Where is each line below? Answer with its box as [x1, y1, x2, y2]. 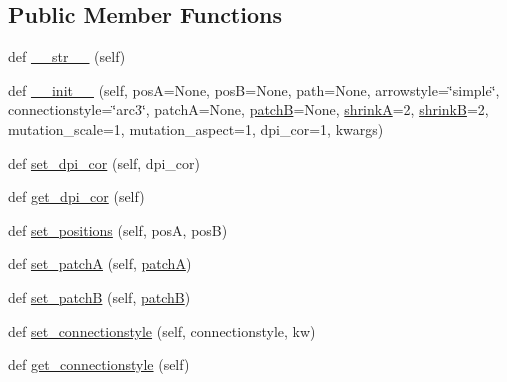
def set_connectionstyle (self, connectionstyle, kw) [8, 320, 316, 341]
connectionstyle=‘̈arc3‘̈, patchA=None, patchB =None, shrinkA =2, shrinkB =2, [8, 99, 489, 120]
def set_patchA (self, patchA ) [8, 253, 192, 274]
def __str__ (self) [8, 46, 126, 67]
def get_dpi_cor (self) [8, 186, 145, 207]
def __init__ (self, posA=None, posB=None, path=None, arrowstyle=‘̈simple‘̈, [8, 79, 500, 100]
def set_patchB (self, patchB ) [8, 286, 191, 307]
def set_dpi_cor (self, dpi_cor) [8, 152, 200, 173]
